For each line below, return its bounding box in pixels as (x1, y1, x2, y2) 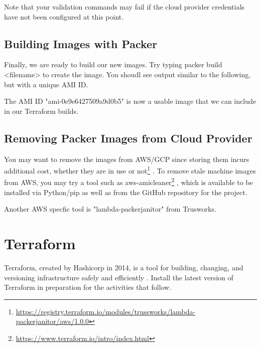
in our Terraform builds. (4, 105, 79, 116)
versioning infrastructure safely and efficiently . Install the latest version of (4, 272, 233, 282)
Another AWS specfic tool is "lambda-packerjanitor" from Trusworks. (4, 204, 216, 214)
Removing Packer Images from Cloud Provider (4, 130, 252, 145)
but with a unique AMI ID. (4, 79, 88, 89)
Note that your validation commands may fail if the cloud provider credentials (4, 2, 245, 12)
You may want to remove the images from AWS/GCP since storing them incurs (4, 153, 249, 164)
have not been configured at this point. (4, 11, 124, 22)
